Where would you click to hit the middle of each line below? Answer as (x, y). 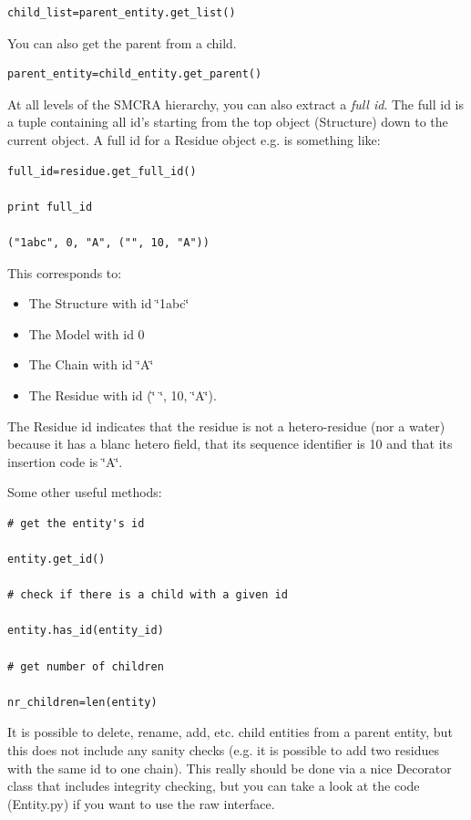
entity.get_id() (56, 560)
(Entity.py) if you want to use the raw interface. (141, 803)
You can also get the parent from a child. (122, 42)
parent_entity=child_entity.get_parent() (135, 74)
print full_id (50, 207)
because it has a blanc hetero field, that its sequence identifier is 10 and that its (230, 444)
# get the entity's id (76, 523)
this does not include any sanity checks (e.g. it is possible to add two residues (223, 750)
